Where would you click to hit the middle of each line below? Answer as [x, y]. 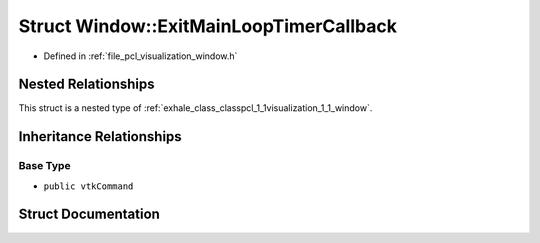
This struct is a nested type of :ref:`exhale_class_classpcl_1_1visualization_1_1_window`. [195, 108]
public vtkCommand [88, 186]
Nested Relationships [86, 84]
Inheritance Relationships [100, 136]
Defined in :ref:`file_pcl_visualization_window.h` [140, 56]
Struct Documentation [89, 214]
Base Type [44, 166]
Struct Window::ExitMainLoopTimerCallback [207, 26]
